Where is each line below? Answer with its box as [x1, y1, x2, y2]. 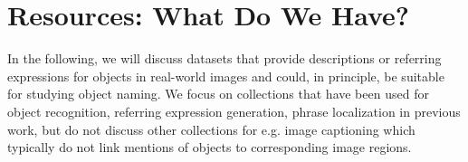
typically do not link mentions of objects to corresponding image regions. [7, 138, 412, 157]
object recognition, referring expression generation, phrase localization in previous [7, 101, 461, 120]
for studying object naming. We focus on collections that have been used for [7, 84, 429, 103]
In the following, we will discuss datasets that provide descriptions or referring [7, 49, 442, 68]
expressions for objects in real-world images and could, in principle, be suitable [7, 66, 444, 85]
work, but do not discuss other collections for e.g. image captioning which [7, 119, 415, 138]
